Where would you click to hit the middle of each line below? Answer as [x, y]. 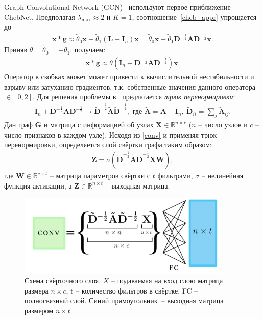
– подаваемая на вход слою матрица [167, 281]
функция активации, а [38, 185]
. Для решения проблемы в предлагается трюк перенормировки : [134, 97]
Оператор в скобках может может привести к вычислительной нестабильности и [129, 77]
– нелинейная [222, 176]
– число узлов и [223, 125]
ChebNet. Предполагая [40, 17]
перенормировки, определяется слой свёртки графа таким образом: [108, 144]
